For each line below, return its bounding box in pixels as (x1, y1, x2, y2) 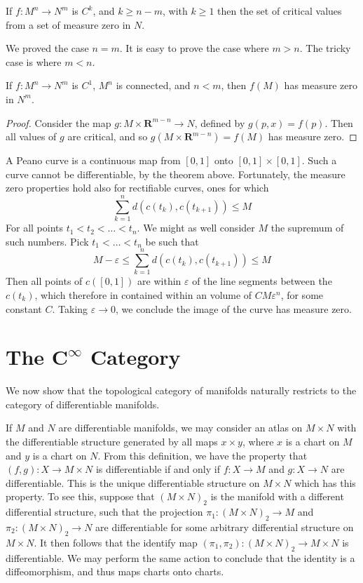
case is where (6, 54, 62, 69)
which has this (294, 475, 356, 490)
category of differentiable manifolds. (6, 396, 160, 411)
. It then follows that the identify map (34, 535, 198, 549)
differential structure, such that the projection (6, 504, 203, 519)
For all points (6, 220, 63, 235)
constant (6, 301, 42, 316)
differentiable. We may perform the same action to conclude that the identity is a (6, 550, 355, 565)
